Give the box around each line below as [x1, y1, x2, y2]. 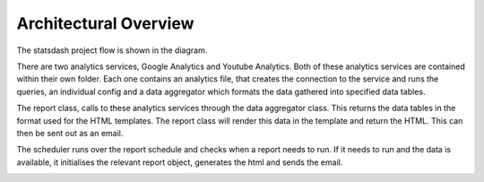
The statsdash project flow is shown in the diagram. [16, 45, 208, 56]
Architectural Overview [16, 13, 194, 33]
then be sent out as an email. [16, 127, 124, 138]
